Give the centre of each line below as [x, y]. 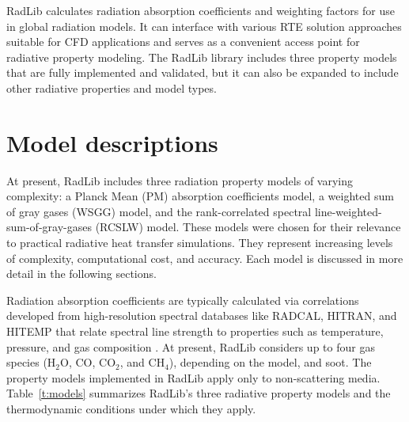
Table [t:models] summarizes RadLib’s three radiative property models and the [199, 393]
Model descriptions [112, 142]
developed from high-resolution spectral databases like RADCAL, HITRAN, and [202, 316]
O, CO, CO [88, 362]
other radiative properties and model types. [112, 87]
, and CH [142, 362]
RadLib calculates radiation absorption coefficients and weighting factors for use [201, 10]
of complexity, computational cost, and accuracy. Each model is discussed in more [205, 258]
